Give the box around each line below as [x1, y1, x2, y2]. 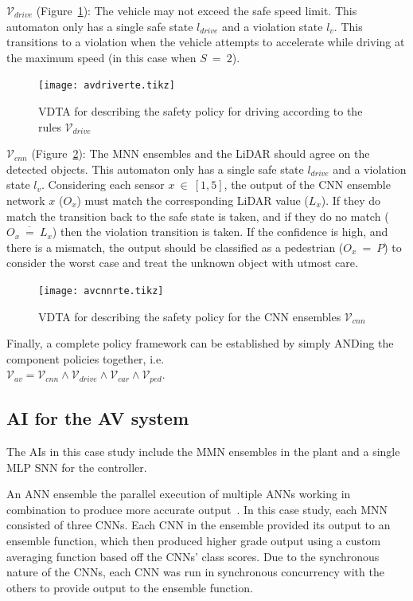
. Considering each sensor [41, 176, 165, 193]
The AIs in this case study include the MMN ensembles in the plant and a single [6, 443, 400, 460]
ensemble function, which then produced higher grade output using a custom [6, 532, 381, 549]
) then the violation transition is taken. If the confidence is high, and [52, 223, 388, 240]
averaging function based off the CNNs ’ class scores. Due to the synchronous [6, 548, 380, 564]
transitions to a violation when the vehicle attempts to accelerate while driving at [6, 33, 405, 50]
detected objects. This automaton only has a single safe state [6, 160, 304, 177]
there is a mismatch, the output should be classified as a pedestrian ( [6, 238, 344, 255]
